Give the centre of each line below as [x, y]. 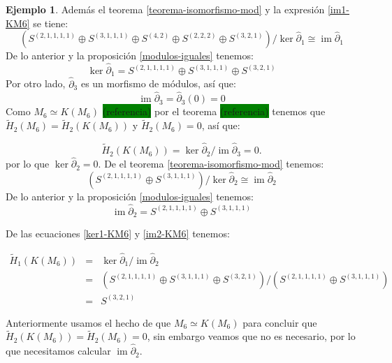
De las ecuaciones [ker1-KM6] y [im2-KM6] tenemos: [118, 234]
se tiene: [51, 23]
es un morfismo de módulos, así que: [158, 83]
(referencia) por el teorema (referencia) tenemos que [214, 111]
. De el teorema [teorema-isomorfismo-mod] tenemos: [211, 164]
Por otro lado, [36, 83]
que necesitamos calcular [58, 351]
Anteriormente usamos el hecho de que [88, 322]
